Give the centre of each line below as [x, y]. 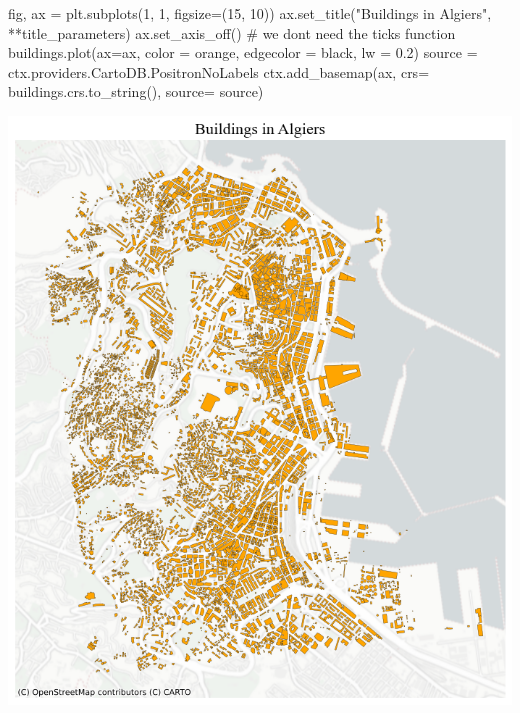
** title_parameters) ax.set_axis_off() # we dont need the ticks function [232, 32]
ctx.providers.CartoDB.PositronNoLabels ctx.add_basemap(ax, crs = [219, 71]
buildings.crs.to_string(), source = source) [136, 91]
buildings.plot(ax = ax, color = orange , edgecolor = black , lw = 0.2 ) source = [243, 52]
